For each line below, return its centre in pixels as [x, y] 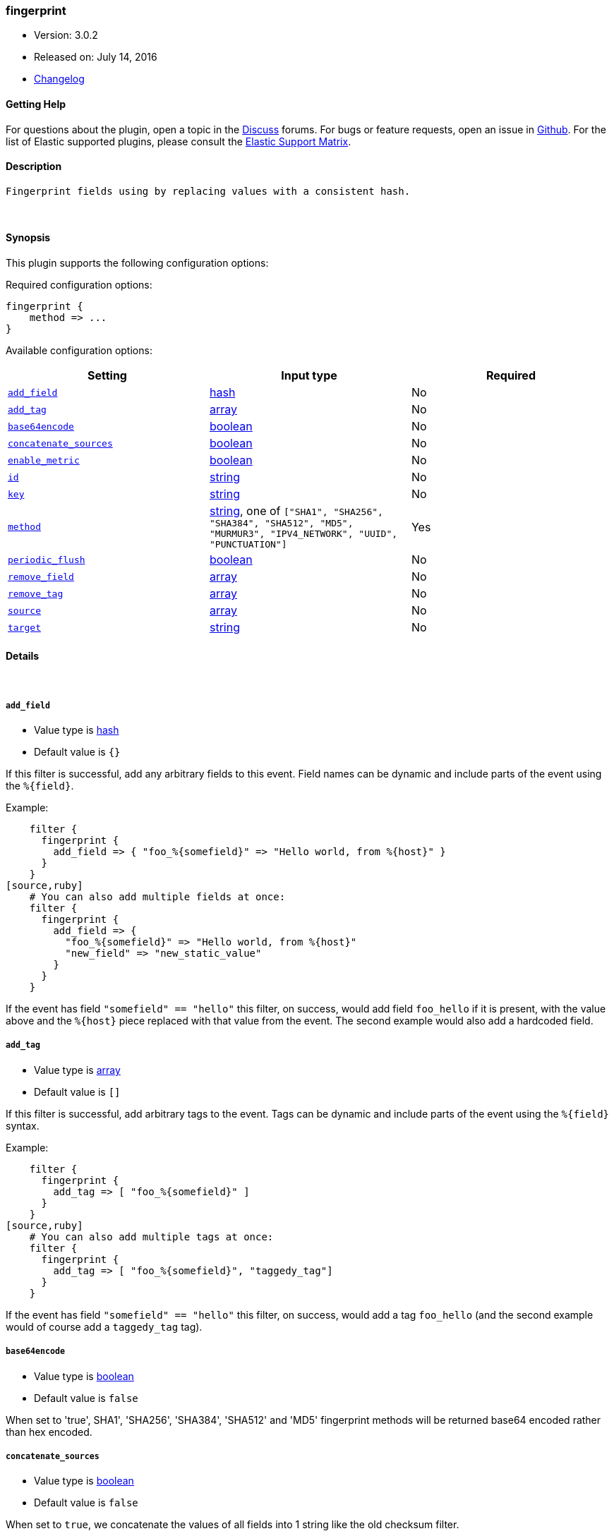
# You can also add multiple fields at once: [157, 897]
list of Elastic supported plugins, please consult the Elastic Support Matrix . [179, 141]
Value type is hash [77, 730]
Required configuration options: [79, 285]
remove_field [41, 576]
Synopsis [28, 238]
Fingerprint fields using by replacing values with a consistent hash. [208, 191]
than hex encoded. [49, 1432]
